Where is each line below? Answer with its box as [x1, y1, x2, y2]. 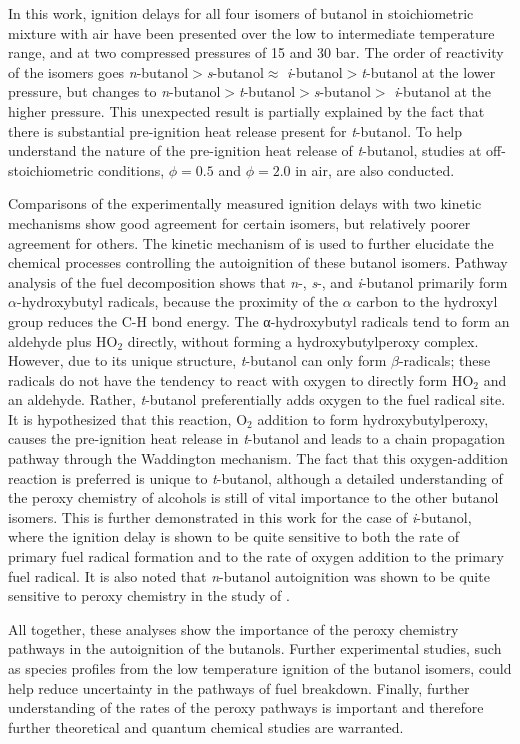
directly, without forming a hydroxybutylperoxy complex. [127, 330, 479, 351]
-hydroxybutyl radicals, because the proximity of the [16, 291, 339, 312]
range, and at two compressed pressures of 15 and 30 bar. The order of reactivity [8, 42, 504, 63]
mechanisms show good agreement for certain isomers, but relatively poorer [8, 212, 471, 233]
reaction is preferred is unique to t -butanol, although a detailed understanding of [8, 467, 503, 488]
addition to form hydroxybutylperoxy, [257, 408, 489, 429]
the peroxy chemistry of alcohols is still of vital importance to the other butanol [8, 487, 499, 508]
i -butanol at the [394, 81, 492, 102]
